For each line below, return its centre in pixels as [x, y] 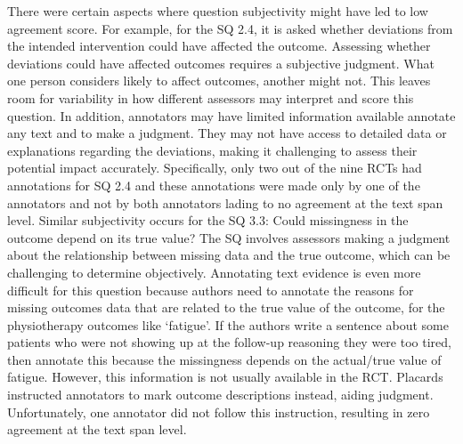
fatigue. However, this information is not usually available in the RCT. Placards [225, 377]
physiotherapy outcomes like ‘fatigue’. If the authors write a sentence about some [228, 324]
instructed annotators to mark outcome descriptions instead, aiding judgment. [220, 395]
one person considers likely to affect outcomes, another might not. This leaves [219, 81]
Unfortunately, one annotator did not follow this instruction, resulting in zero [219, 412]
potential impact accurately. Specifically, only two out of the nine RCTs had [215, 168]
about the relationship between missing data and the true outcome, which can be [229, 255]
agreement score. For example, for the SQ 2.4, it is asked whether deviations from [230, 28]
